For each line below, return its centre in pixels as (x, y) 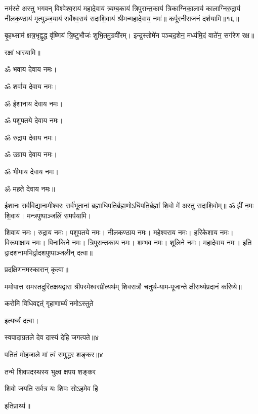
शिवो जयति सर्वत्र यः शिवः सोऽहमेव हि (51, 388)
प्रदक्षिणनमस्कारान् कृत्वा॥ (37, 269)
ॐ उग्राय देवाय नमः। (31, 154)
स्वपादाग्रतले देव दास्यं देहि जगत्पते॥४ (52, 337)
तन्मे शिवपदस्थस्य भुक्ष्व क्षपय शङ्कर (50, 371)
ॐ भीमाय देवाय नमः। (32, 171)
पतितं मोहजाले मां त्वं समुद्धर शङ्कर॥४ (54, 354)
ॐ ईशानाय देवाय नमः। (34, 103)
